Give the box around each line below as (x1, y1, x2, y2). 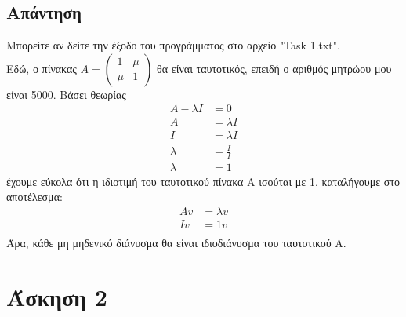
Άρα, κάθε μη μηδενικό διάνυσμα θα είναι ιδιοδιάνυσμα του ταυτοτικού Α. (6, 235, 346, 251)
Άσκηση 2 (6, 280, 107, 312)
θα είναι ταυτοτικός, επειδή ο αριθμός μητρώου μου (157, 60, 392, 76)
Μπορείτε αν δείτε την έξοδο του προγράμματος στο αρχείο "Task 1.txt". (6, 37, 340, 53)
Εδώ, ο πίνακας (6, 60, 77, 76)
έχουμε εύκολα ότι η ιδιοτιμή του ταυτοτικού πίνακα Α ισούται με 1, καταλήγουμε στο (6, 173, 401, 189)
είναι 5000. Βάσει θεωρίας (6, 86, 126, 102)
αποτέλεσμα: (6, 188, 63, 205)
